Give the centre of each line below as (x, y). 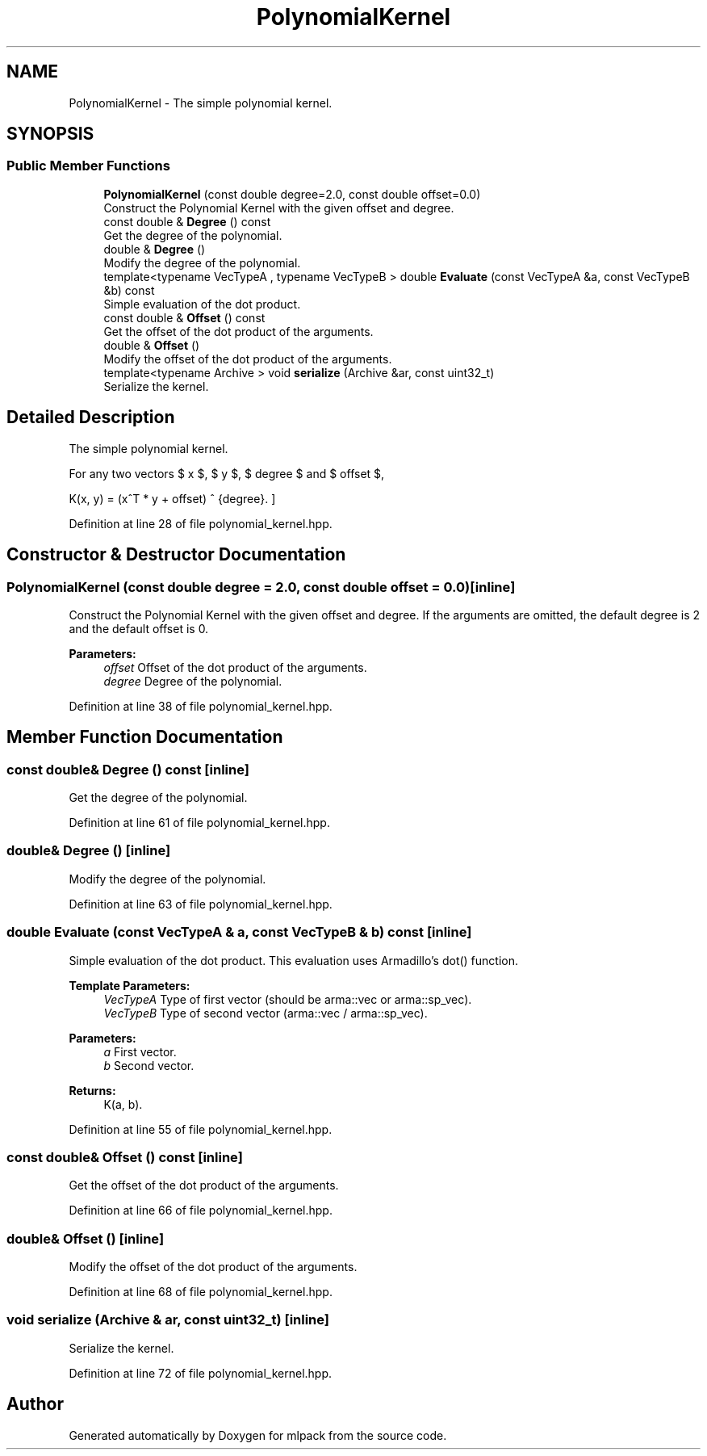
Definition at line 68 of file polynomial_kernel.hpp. (201, 1292)
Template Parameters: (130, 985)
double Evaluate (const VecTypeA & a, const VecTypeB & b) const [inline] (239, 932)
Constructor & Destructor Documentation (176, 555)
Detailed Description (91, 417)
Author (35, 1404)
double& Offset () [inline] (86, 1238)
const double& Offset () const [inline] (125, 1157)
